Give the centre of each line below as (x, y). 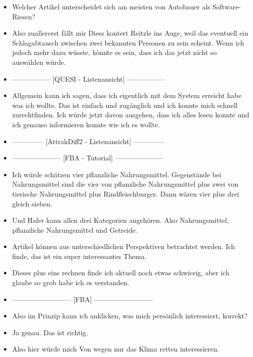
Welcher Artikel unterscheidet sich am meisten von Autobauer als (111, 6)
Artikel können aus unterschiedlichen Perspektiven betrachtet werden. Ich (124, 246)
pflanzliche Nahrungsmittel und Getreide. (75, 229)
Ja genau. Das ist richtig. (50, 332)
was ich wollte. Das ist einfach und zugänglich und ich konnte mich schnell (125, 105)
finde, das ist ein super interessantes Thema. (79, 256)
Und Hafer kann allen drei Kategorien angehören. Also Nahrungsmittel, (121, 220)
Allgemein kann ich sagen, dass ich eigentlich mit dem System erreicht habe (127, 95)
